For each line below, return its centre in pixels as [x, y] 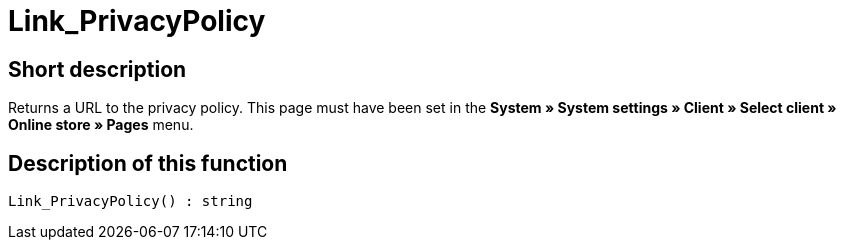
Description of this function [148, 163]
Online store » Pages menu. [101, 125]
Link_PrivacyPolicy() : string [130, 201]
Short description [97, 69]
